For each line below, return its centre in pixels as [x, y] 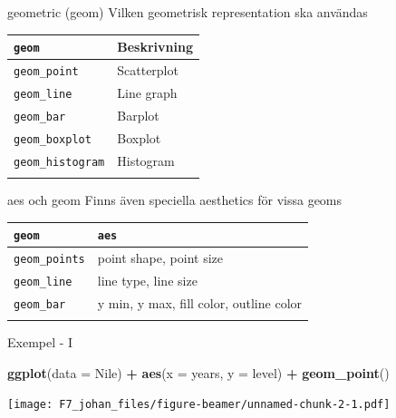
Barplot [138, 115]
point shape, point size [160, 258]
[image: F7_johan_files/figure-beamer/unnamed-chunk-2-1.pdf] [199, 405]
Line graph [147, 92]
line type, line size [147, 280]
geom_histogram [59, 162]
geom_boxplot [53, 139]
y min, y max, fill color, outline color [200, 302]
